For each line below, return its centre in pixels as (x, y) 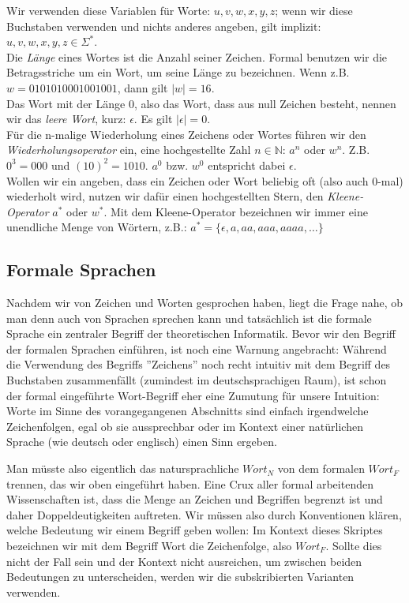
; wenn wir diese (314, 10)
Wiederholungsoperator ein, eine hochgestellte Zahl (129, 150)
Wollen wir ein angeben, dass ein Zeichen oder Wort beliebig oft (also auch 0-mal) (205, 180)
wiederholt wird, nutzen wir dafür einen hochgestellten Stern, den (165, 196)
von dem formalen (321, 468)
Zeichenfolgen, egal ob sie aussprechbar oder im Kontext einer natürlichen (185, 426)
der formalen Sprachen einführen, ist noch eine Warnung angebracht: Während (197, 348)
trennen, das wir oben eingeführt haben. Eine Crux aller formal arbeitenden (190, 483)
